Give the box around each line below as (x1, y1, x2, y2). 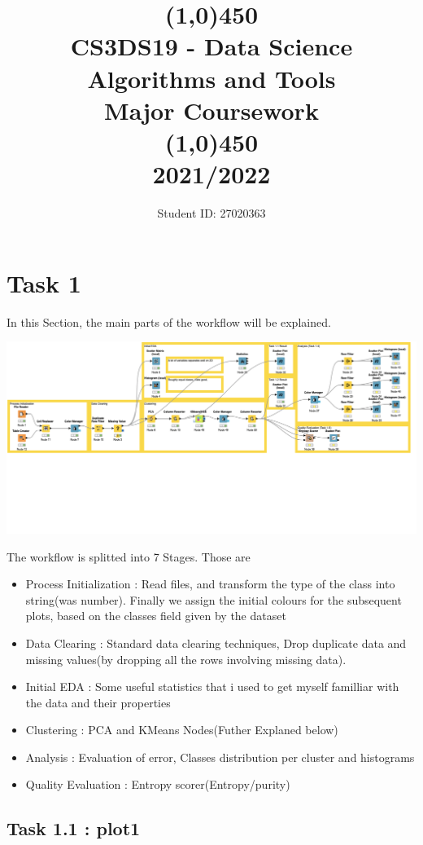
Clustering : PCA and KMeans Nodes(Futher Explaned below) (25, 721, 338, 738)
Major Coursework (104, 93, 319, 126)
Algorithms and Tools (87, 61, 336, 95)
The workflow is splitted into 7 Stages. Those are (7, 548, 251, 565)
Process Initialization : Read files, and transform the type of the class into (25, 575, 395, 592)
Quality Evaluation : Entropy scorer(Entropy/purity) (25, 776, 290, 793)
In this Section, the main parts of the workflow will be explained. (7, 313, 331, 330)
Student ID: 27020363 (157, 205, 266, 222)
